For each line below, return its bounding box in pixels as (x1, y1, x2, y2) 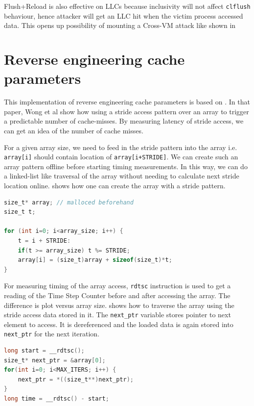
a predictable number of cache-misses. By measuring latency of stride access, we (4, 116, 244, 126)
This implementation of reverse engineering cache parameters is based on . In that (4, 97, 250, 107)
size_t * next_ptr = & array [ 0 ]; (4, 356, 106, 364)
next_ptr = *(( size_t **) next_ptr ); (18, 376, 134, 383)
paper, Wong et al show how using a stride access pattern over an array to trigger (4, 106, 249, 116)
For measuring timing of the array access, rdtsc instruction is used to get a (4, 280, 231, 291)
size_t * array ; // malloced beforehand (4, 199, 134, 206)
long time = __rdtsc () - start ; (4, 395, 109, 403)
